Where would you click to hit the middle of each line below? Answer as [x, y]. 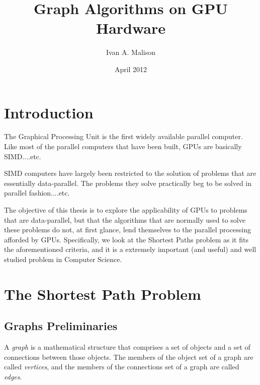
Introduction [49, 112]
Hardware [131, 28]
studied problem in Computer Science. [63, 259]
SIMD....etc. [23, 156]
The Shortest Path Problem [103, 294]
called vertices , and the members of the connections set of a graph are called [122, 367]
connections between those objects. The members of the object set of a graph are [129, 357]
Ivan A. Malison [131, 52]
